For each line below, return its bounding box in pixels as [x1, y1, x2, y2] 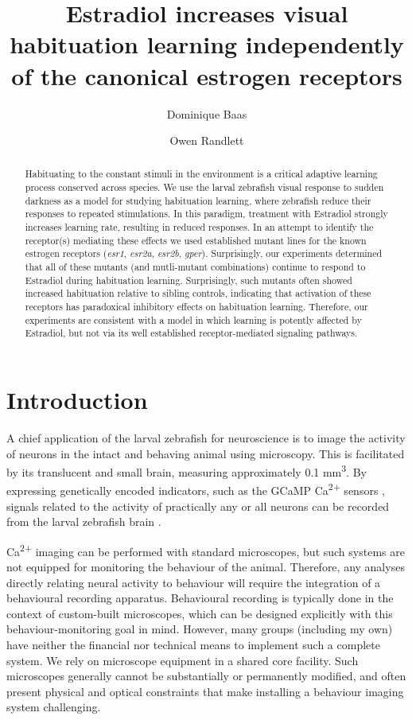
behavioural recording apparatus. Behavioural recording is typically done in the [6, 590, 394, 606]
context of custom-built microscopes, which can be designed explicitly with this [6, 605, 393, 621]
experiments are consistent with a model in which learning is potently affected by [25, 313, 362, 326]
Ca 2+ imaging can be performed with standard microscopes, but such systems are [6, 540, 405, 559]
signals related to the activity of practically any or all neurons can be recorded [6, 497, 390, 514]
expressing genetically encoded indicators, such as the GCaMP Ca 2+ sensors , [6, 480, 385, 499]
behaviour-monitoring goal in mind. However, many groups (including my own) [6, 621, 393, 637]
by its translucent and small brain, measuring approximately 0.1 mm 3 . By [6, 461, 367, 480]
